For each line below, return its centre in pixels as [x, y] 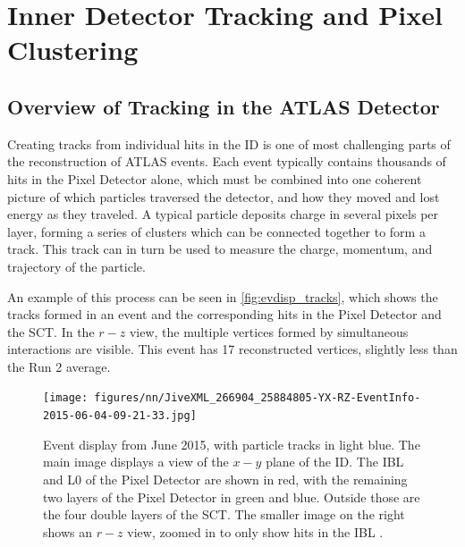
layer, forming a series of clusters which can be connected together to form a [216, 231]
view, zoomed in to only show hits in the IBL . [255, 531]
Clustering [73, 50]
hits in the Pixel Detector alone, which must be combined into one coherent [215, 178]
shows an [68, 531]
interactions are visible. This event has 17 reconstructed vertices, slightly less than [232, 349]
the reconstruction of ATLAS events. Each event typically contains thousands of [227, 161]
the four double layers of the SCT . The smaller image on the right [224, 514]
